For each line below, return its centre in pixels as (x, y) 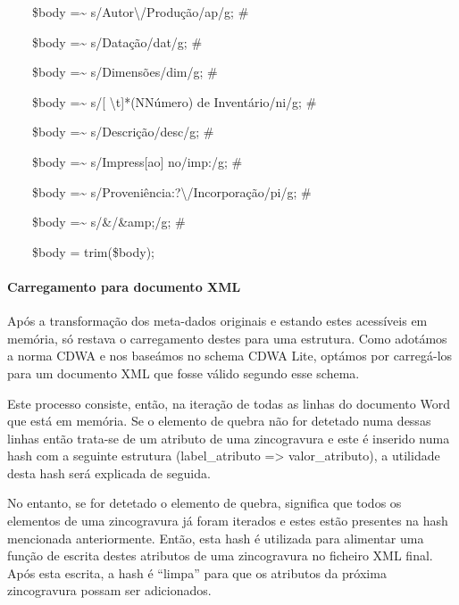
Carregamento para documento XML (124, 286)
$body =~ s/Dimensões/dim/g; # (125, 72)
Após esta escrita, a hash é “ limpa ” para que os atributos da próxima (197, 572)
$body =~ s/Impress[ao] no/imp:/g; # (137, 161)
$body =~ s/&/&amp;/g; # (108, 222)
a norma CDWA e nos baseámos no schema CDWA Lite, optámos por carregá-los (230, 356)
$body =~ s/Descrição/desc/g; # (123, 132)
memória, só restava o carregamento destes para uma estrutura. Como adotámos (227, 338)
